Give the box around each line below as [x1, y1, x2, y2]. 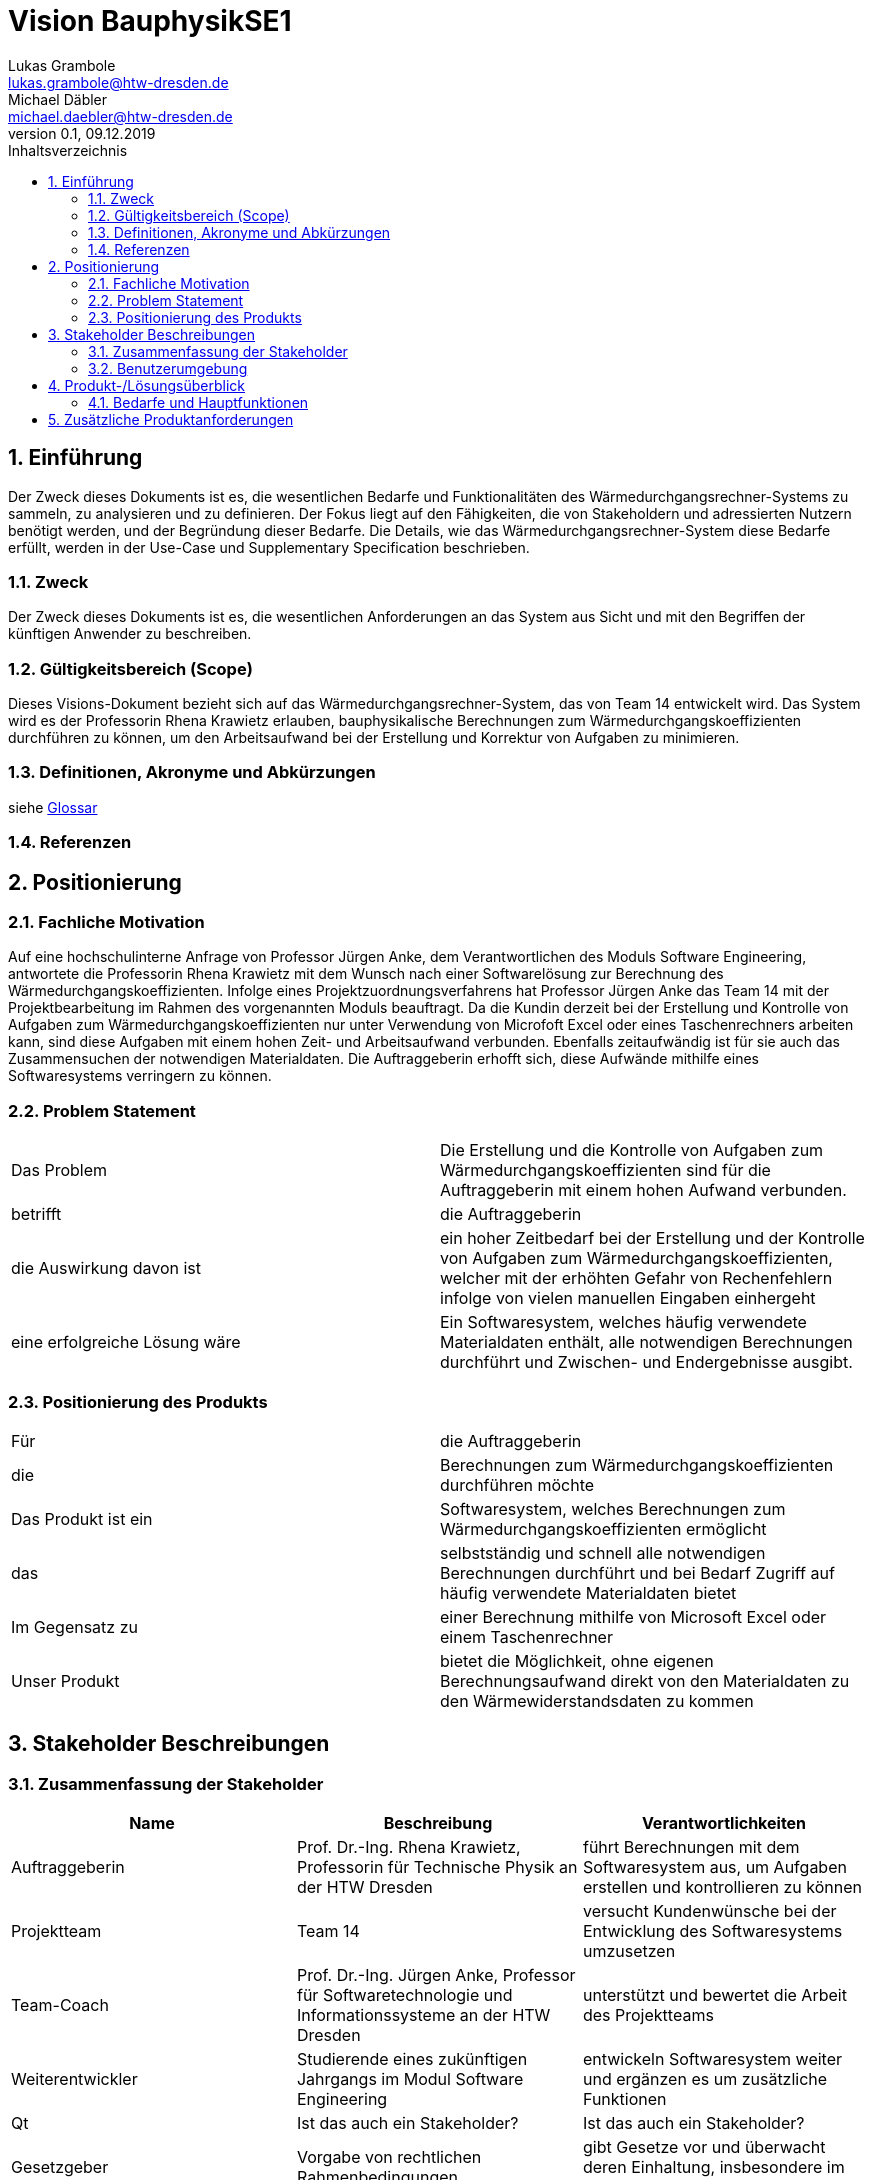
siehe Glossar [8, 798, 98, 816]
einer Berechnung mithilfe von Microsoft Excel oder [440, 1606, 827, 1627]
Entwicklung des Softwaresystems [582, 1921, 843, 1942]
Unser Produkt [11, 1670, 120, 1691]
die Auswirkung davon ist [11, 1258, 202, 1279]
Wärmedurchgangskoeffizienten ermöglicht [440, 1518, 767, 1539]
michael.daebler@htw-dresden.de [8, 107, 233, 125]
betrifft [11, 1204, 62, 1225]
